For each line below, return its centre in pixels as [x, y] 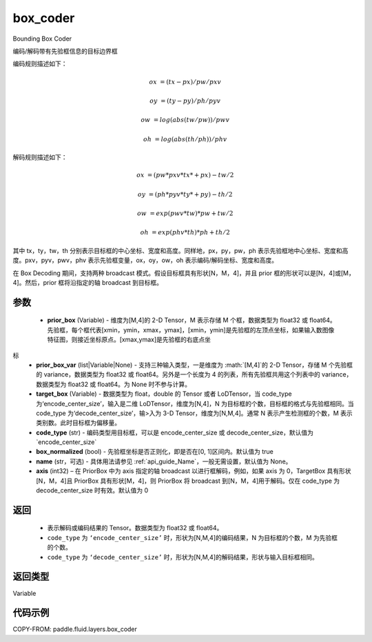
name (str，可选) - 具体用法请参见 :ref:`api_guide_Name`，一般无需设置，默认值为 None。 [164, 461]
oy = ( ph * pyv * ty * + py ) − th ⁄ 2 [185, 194]
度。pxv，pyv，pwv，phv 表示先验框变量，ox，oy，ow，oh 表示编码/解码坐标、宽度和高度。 [145, 260]
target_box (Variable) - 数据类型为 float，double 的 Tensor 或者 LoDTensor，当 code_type [164, 394]
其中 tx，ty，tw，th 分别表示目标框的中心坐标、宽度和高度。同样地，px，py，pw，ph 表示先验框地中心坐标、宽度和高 [180, 250]
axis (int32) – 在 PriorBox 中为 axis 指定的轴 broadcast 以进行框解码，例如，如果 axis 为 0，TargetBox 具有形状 [194, 471]
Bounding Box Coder [42, 39]
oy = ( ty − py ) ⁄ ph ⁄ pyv [185, 101]
